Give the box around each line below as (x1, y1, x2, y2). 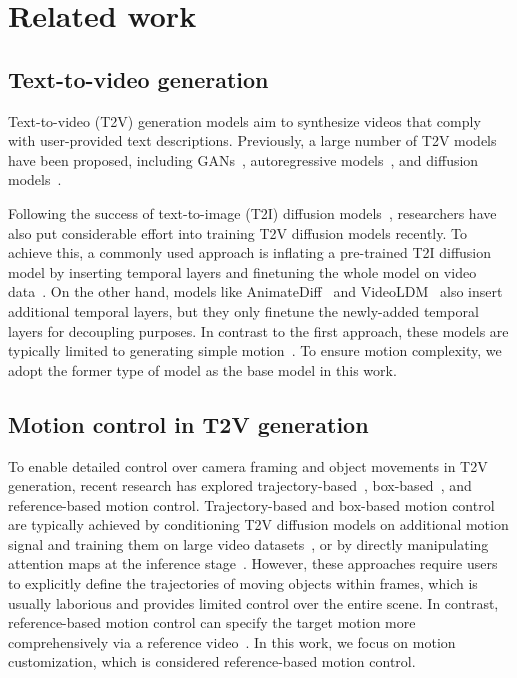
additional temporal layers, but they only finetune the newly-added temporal (8, 300, 479, 321)
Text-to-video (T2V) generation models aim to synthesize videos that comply (8, 110, 481, 131)
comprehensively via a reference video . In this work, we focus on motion (8, 631, 456, 652)
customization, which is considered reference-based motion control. (8, 651, 416, 672)
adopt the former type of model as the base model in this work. (8, 359, 397, 380)
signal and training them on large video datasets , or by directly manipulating (8, 533, 489, 554)
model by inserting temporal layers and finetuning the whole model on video (8, 261, 477, 282)
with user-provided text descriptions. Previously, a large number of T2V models (8, 130, 497, 151)
